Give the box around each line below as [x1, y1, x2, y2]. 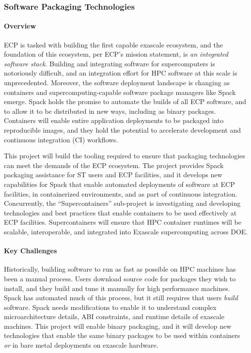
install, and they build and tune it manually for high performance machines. [4, 283, 230, 293]
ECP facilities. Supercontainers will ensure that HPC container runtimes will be [4, 217, 241, 227]
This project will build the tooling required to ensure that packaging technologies [4, 151, 245, 161]
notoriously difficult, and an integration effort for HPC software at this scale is [4, 68, 237, 78]
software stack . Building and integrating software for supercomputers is [4, 58, 215, 68]
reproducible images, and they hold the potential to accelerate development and [4, 124, 241, 135]
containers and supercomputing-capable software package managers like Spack [4, 87, 236, 97]
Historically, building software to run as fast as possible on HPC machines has [4, 264, 236, 274]
